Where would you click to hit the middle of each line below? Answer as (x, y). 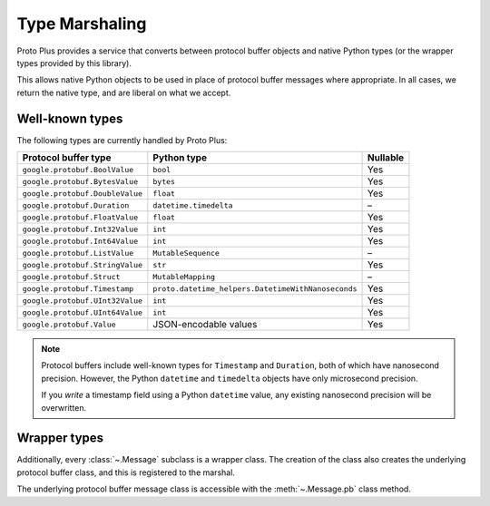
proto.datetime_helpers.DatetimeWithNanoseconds (255, 289)
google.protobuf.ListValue (78, 253)
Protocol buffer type (67, 158)
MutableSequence (186, 253)
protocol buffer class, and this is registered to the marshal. (126, 472)
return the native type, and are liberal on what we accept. (124, 92)
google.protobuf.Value (69, 324)
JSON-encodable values (205, 325)
